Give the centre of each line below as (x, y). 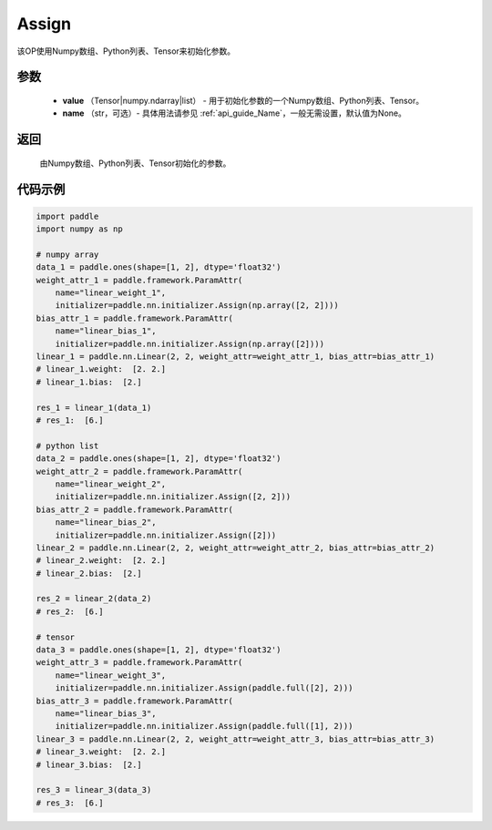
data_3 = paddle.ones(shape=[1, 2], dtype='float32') (159, 650)
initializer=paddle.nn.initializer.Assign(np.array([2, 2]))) (197, 306)
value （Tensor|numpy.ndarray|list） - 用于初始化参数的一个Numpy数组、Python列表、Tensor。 (243, 100)
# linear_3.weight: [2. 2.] (101, 752)
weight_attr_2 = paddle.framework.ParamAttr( (139, 471)
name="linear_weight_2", (111, 484)
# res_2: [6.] (70, 611)
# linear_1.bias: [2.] (89, 382)
